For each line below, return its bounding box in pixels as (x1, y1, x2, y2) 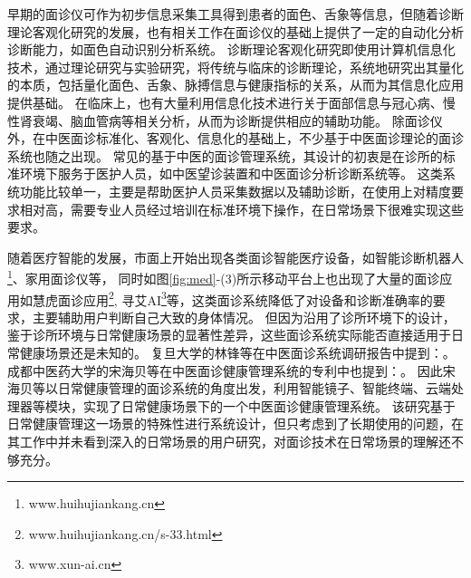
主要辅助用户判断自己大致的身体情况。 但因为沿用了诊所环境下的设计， (32, 307, 456, 326)
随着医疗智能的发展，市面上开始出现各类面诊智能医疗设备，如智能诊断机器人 (7, 247, 464, 266)
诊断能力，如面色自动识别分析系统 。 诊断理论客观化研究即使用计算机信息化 (7, 40, 456, 59)
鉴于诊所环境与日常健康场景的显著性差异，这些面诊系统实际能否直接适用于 (7, 325, 451, 344)
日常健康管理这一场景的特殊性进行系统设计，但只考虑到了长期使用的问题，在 (7, 414, 464, 433)
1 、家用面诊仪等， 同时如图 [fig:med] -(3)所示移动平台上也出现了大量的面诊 (7, 266, 440, 287)
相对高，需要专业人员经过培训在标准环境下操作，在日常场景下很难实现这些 (19, 199, 464, 218)
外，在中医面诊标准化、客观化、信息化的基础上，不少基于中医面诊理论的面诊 (7, 129, 464, 148)
